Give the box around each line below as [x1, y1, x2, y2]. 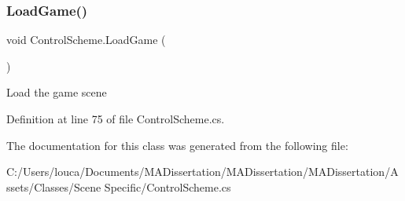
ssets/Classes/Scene [6, 178, 101, 195]
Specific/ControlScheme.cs [104, 178, 231, 195]
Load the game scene [6, 84, 107, 100]
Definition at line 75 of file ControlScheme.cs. [6, 111, 225, 126]
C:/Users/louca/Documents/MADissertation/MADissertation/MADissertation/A [6, 163, 399, 180]
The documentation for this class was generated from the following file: [6, 137, 348, 153]
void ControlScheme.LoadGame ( [6, 31, 166, 48]
